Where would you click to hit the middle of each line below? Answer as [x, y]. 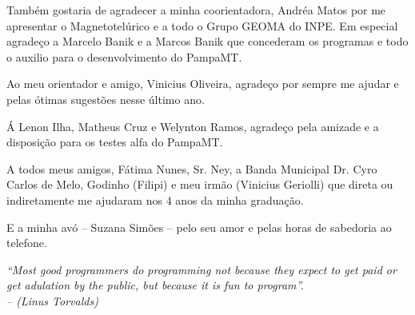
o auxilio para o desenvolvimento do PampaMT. [124, 56]
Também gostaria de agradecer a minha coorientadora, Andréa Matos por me [196, 10]
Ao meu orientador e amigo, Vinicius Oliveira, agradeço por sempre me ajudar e [203, 84]
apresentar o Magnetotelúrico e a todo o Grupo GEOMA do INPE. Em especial [202, 25]
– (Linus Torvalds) [52, 300]
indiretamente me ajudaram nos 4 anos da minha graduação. [155, 199]
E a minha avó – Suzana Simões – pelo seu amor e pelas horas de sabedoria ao [199, 227]
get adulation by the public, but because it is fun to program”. [155, 285]
